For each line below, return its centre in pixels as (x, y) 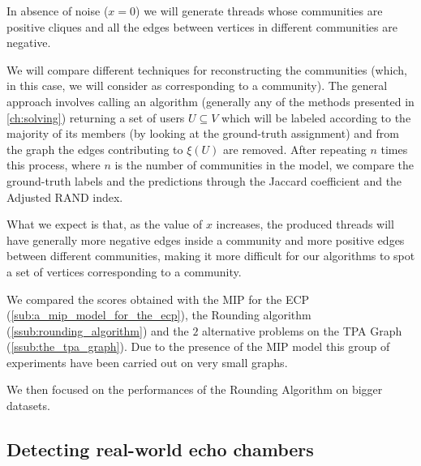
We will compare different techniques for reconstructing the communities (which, (207, 69)
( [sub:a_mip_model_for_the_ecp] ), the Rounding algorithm (159, 315)
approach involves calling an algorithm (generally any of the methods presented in (210, 101)
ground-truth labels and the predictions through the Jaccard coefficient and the (204, 180)
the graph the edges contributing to (95, 149)
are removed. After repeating (295, 149)
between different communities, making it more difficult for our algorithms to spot (211, 256)
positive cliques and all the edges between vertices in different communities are (202, 26)
